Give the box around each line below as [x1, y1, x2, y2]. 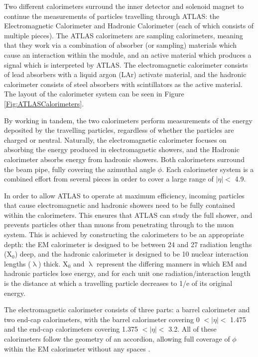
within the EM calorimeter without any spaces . [4, 343, 150, 354]
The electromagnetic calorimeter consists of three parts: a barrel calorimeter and [4, 304, 250, 315]
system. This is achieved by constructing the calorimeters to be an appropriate [4, 229, 244, 240]
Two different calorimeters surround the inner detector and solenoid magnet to [4, 1, 244, 11]
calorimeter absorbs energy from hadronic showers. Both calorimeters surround [4, 154, 245, 164]
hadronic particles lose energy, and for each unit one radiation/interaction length [4, 268, 251, 278]
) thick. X [38, 258, 68, 268]
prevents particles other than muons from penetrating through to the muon [4, 219, 234, 230]
